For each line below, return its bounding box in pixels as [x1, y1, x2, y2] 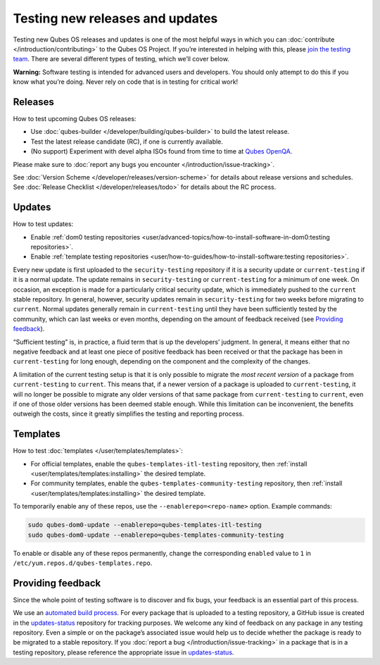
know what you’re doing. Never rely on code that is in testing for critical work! [13, 77, 239, 86]
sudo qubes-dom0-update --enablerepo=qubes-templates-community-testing [27, 530, 284, 539]
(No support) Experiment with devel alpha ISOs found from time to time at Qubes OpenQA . [30, 147, 293, 156]
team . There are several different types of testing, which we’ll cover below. [13, 55, 230, 63]
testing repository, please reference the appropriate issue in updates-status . [13, 648, 234, 657]
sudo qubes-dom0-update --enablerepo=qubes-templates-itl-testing [27, 521, 262, 529]
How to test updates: [13, 220, 74, 228]
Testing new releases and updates [13, 11, 218, 26]
